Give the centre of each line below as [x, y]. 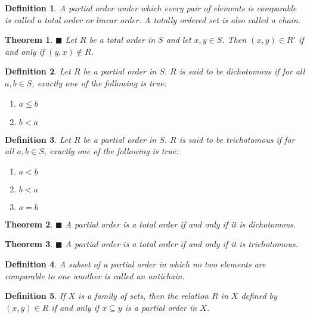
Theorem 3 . [29, 244]
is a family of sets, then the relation [143, 296]
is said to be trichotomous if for [237, 139]
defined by [259, 296]
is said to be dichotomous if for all [242, 71]
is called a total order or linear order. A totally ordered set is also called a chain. [153, 19]
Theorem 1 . [29, 40]
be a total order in [122, 40]
